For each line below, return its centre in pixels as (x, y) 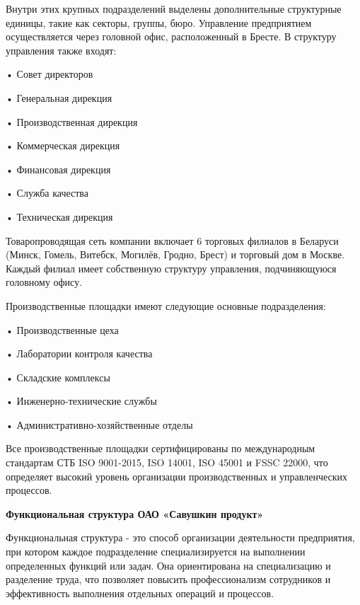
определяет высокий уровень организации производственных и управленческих (177, 476)
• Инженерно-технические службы (81, 401)
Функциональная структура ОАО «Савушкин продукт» (135, 513)
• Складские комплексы (58, 377)
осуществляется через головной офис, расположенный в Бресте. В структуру (171, 36)
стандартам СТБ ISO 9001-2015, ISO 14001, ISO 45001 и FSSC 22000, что (167, 462)
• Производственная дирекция (72, 121)
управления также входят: (61, 50)
